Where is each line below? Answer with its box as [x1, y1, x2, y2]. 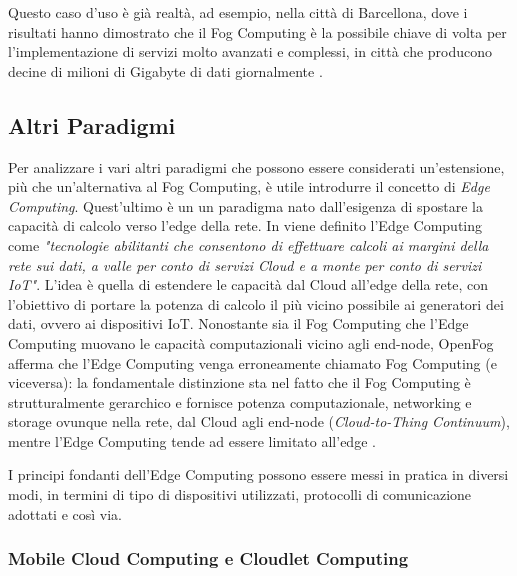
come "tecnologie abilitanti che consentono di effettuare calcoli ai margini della [8, 234, 489, 255]
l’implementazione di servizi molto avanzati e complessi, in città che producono [8, 41, 493, 62]
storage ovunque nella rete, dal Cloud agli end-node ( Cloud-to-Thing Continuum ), [8, 411, 510, 432]
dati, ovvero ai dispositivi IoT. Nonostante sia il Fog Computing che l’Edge [8, 313, 469, 334]
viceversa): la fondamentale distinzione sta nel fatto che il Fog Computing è [8, 372, 471, 393]
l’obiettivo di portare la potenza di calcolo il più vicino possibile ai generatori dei [8, 293, 504, 314]
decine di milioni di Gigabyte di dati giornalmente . [8, 60, 323, 81]
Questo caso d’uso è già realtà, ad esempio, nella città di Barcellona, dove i [8, 2, 468, 22]
